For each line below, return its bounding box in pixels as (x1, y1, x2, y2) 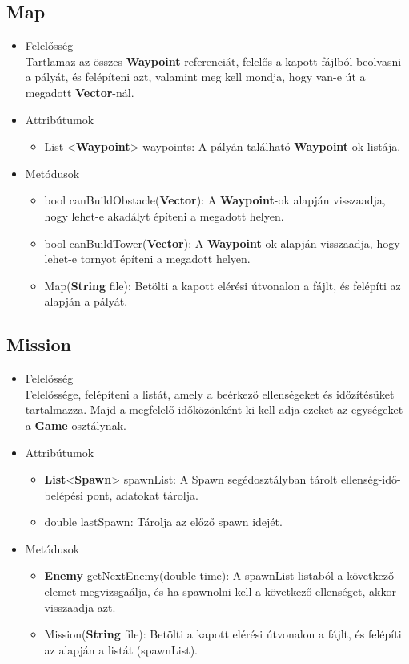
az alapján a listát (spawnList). (44, 641, 198, 658)
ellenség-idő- (340, 471, 401, 488)
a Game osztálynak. (25, 416, 126, 433)
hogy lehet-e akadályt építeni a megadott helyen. (44, 207, 284, 224)
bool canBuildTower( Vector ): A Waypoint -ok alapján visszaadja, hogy (44, 234, 400, 251)
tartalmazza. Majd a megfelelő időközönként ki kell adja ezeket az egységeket (25, 401, 403, 418)
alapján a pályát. (44, 293, 128, 310)
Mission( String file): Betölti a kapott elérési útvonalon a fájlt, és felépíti (44, 626, 402, 642)
